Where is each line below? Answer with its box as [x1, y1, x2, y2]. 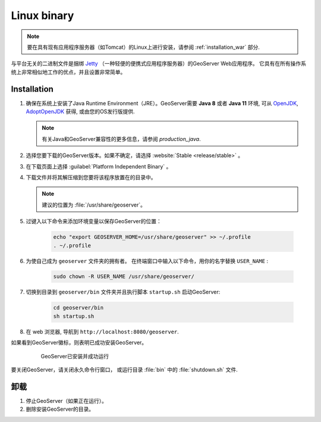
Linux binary [11, 9, 74, 22]
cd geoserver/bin [53, 304, 104, 311]
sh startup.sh [53, 312, 95, 320]
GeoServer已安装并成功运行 [40, 352, 109, 360]
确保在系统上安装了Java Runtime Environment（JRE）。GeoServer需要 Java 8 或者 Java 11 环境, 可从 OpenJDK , [26, 99, 298, 107]
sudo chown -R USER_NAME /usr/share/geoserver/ [53, 273, 194, 280]
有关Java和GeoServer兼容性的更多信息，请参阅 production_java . [42, 135, 202, 142]
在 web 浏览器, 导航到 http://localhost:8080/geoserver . [26, 328, 180, 335]
